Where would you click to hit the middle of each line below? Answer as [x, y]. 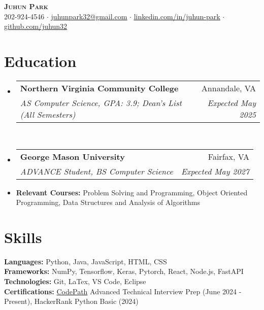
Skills [23, 237]
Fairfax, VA [228, 156]
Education [40, 61]
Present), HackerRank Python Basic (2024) [71, 301]
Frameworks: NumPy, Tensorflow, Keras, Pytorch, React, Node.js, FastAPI [124, 271]
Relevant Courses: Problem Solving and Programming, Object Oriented [132, 192]
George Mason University [72, 156]
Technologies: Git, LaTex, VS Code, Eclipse [75, 281]
